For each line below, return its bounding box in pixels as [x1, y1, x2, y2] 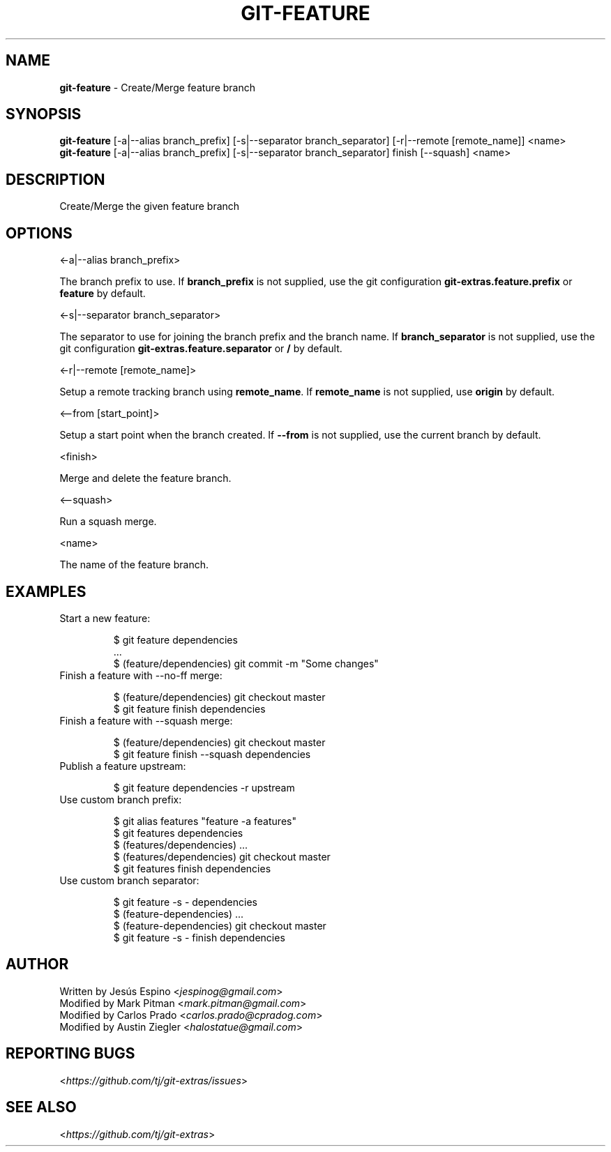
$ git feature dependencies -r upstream [113, 781, 295, 794]
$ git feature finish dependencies [113, 702, 266, 715]
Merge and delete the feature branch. [59, 472, 232, 485]
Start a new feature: [59, 612, 151, 624]
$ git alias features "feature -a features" [113, 814, 296, 827]
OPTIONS [6, 224, 73, 242]
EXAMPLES [6, 582, 86, 600]
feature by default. [59, 287, 146, 300]
